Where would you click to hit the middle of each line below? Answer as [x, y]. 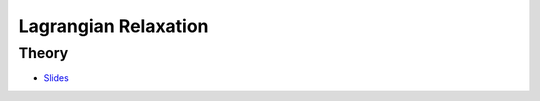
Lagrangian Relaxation [113, 26]
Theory [43, 53]
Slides [56, 78]
